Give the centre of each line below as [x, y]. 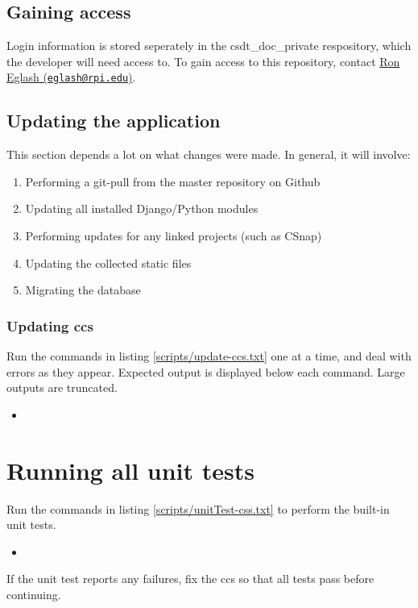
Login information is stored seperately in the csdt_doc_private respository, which [209, 46]
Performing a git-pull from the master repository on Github [173, 181]
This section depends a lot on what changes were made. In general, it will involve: [209, 154]
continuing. [34, 594]
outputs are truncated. [62, 387]
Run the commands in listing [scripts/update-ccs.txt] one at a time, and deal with [209, 356]
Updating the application [114, 121]
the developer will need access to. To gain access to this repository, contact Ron [203, 61]
